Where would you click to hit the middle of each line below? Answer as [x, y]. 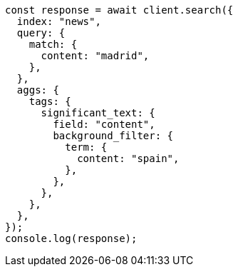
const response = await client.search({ [119, 10]
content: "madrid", [95, 56]
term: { [86, 147]
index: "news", [59, 21]
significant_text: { [98, 113]
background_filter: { [113, 136]
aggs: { [38, 90]
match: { [53, 44]
